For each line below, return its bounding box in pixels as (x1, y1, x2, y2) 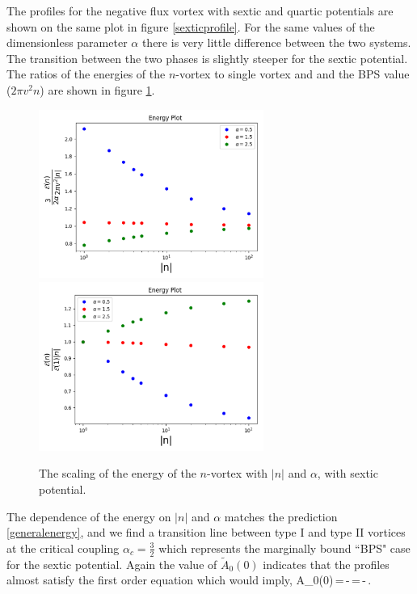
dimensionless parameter (6, 34, 128, 51)
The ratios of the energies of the (6, 65, 166, 82)
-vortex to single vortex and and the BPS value (175, 65, 410, 82)
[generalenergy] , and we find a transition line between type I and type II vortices (6, 524, 406, 541)
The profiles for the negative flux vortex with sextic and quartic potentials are (6, 2, 394, 19)
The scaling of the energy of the (39, 465, 196, 482)
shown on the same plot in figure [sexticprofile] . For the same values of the (6, 18, 375, 35)
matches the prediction (224, 508, 338, 524)
